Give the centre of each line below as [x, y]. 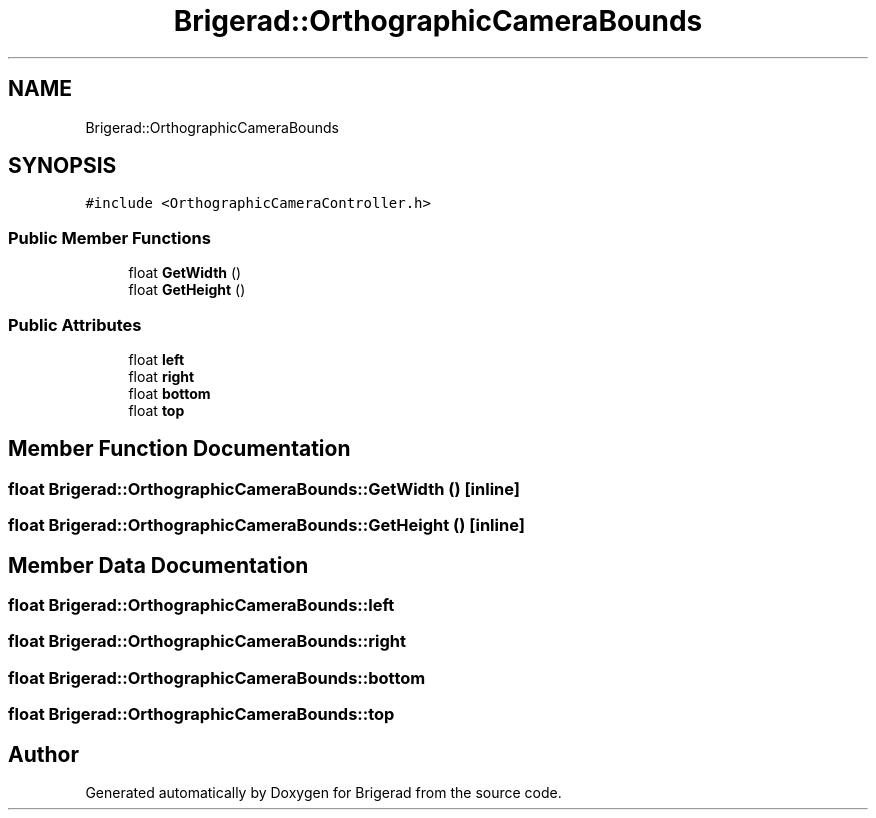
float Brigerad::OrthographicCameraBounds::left [201, 605]
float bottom [169, 393]
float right [161, 376]
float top [156, 410]
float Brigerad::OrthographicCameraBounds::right [207, 641]
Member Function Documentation [179, 449]
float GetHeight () [187, 290]
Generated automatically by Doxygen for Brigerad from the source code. [323, 792]
